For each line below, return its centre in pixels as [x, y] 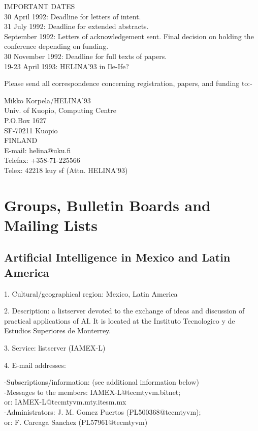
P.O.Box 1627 [25, 120]
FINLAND [21, 140]
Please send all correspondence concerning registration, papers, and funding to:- [128, 83]
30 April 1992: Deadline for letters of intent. [73, 16]
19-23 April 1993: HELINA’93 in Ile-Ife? [67, 66]
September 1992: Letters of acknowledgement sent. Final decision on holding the [129, 36]
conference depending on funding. [56, 46]
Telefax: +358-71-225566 [42, 160]
